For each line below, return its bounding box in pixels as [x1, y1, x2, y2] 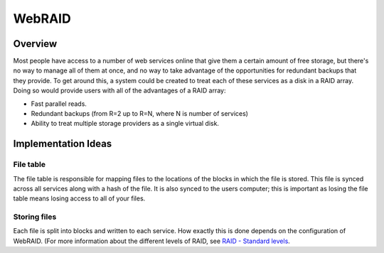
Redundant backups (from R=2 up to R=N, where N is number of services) [31, 109, 249, 118]
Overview [13, 38, 58, 50]
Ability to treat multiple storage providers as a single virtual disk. [31, 119, 220, 128]
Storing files [13, 212, 57, 222]
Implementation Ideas [13, 138, 112, 150]
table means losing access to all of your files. [13, 194, 146, 203]
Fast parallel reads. [31, 99, 87, 108]
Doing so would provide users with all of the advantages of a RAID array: [13, 86, 226, 95]
